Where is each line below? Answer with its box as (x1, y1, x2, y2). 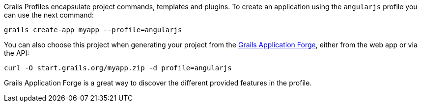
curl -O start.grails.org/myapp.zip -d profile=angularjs (4, 64, 232, 72)
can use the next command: (4, 11, 94, 19)
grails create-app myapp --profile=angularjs (4, 26, 182, 34)
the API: (4, 49, 29, 57)
